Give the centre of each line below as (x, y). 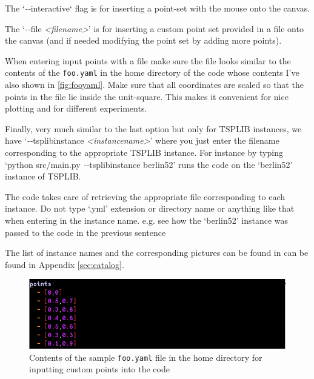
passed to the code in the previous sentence (85, 232)
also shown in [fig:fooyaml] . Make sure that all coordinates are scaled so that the (154, 85)
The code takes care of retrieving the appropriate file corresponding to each (145, 196)
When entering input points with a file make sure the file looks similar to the (148, 60)
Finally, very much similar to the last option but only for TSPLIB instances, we (153, 128)
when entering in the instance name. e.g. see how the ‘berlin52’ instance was (147, 220)
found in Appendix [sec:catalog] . (65, 264)
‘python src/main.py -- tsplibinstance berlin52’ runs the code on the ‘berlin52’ (149, 164)
